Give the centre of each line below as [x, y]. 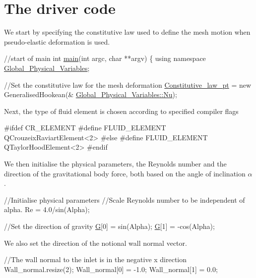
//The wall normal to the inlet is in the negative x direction [96, 259]
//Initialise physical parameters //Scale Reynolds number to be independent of [125, 199]
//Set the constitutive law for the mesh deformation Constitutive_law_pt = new [128, 84]
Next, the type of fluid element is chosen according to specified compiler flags [121, 111]
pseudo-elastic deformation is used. [57, 41]
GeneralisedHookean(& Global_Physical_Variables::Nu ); [91, 94]
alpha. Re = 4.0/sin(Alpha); [47, 209]
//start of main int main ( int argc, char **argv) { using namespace [105, 58]
